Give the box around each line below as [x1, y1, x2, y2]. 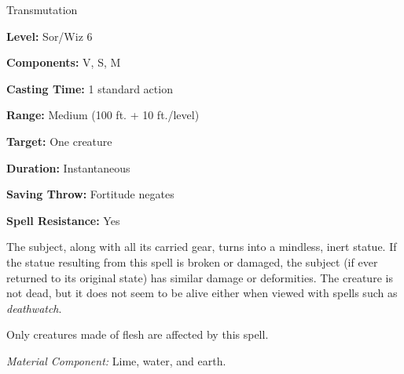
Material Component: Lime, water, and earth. [6, 352, 226, 369]
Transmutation [6, 2, 78, 17]
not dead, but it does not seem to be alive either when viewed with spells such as [6, 285, 398, 301]
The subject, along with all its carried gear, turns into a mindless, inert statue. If [6, 238, 397, 255]
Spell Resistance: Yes [6, 212, 120, 228]
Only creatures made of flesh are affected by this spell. [6, 326, 269, 343]
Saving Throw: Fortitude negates [6, 186, 174, 202]
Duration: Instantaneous [6, 159, 130, 176]
